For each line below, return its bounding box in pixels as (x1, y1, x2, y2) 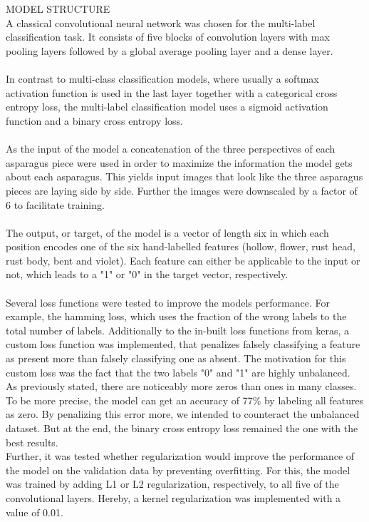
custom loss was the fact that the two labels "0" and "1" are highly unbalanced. (6, 364, 350, 379)
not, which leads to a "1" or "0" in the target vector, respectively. (6, 267, 289, 282)
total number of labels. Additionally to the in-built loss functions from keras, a (6, 322, 349, 337)
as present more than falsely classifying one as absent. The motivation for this (6, 351, 346, 366)
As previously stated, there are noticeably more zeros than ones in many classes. (6, 379, 357, 394)
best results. (6, 434, 58, 449)
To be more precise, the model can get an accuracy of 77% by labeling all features (6, 392, 364, 407)
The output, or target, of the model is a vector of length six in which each (6, 225, 329, 240)
